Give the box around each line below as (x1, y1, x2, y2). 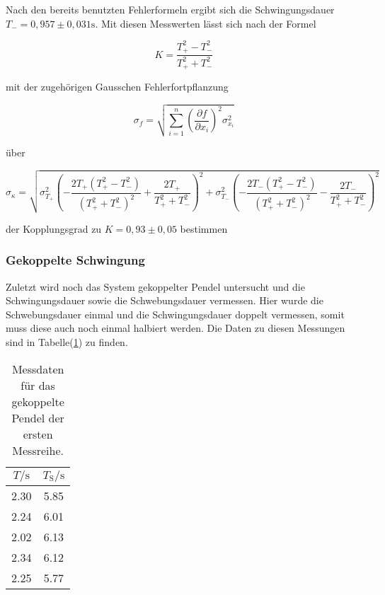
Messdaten (11, 360, 64, 377)
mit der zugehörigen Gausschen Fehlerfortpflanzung (6, 79, 229, 93)
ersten (23, 425, 53, 442)
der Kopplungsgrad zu (6, 221, 102, 236)
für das (21, 376, 55, 393)
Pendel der (11, 409, 64, 426)
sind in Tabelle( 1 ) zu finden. (6, 334, 128, 349)
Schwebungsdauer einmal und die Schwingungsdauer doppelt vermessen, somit (6, 306, 345, 321)
